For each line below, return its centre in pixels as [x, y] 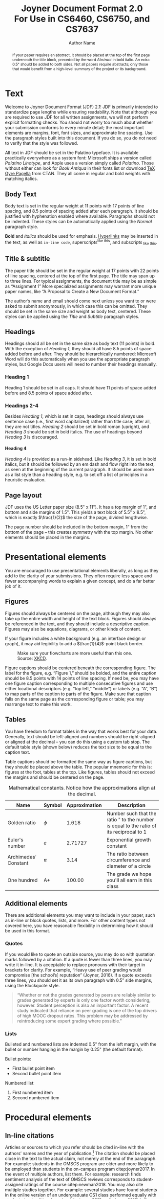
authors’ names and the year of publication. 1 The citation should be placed [80, 1153]
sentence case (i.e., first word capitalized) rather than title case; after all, [78, 421]
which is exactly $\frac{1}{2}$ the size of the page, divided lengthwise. [76, 517]
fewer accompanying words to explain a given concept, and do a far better [80, 581]
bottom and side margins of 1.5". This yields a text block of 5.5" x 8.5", [75, 512]
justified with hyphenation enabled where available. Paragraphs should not [80, 216]
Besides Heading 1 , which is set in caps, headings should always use [74, 416]
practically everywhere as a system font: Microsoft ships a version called [78, 158]
